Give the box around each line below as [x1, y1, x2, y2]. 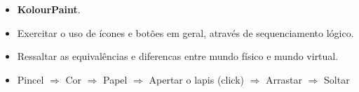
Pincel [17, 72, 44, 86]
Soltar [324, 72, 350, 86]
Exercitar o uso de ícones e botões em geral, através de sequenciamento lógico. [17, 25, 354, 40]
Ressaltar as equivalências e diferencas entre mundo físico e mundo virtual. [17, 49, 339, 63]
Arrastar [266, 72, 303, 86]
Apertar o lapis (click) [149, 72, 245, 86]
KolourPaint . [17, 2, 81, 16]
